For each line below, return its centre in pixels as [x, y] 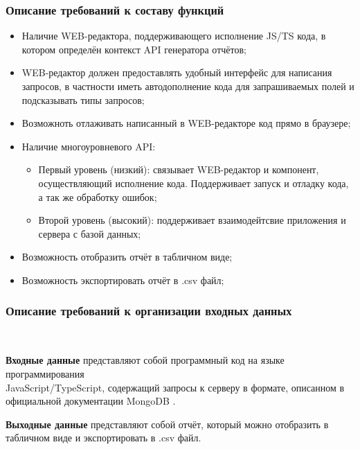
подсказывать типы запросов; [83, 99]
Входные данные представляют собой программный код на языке [145, 360]
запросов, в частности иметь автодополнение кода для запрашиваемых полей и [188, 86]
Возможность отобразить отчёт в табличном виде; [127, 257]
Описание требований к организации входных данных [149, 311]
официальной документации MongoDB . [91, 401]
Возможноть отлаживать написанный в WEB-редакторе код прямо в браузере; [186, 123]
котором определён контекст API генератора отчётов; [134, 49]
